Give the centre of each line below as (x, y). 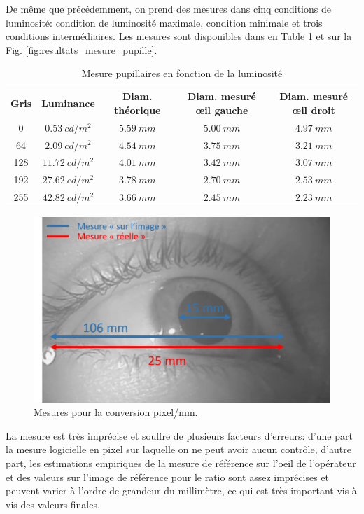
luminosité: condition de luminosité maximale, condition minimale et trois (164, 22)
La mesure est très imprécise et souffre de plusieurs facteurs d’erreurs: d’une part (179, 435)
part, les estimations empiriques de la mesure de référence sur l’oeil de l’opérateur (181, 463)
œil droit (314, 110)
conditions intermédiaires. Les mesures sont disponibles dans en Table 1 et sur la (179, 36)
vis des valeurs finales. (53, 504)
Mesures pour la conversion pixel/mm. (116, 412)
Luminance (68, 103)
